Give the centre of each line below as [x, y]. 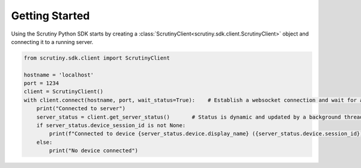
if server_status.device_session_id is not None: [111, 126]
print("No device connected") [94, 151]
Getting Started [51, 16]
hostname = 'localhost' [59, 75]
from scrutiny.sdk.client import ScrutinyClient [97, 58]
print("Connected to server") [81, 109]
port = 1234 [42, 83]
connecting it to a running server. [52, 42]
